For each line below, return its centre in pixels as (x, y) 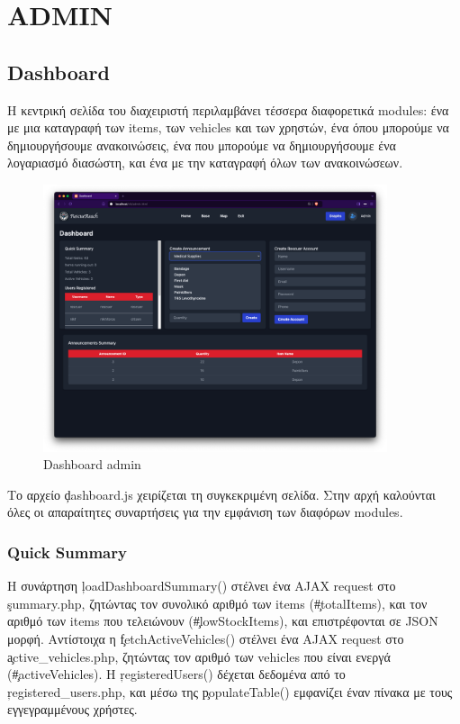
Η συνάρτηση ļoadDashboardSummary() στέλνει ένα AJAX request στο (202, 586)
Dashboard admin (92, 464)
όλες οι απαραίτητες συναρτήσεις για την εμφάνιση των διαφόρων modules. (205, 512)
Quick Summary (67, 552)
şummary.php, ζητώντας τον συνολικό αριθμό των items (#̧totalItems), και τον (217, 603)
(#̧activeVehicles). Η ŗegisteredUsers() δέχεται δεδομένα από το (176, 674)
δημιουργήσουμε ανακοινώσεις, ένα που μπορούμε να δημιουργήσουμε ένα (202, 145)
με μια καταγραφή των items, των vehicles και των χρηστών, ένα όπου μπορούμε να (228, 127)
